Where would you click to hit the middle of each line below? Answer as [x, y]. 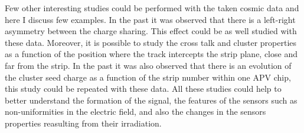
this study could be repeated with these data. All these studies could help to [143, 89]
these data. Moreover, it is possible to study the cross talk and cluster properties [151, 42]
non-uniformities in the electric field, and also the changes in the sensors [135, 112]
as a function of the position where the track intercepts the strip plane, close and [151, 54]
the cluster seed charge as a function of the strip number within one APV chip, [148, 77]
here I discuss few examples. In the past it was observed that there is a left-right [150, 19]
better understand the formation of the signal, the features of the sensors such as [151, 100]
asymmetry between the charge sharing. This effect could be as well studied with [151, 31]
